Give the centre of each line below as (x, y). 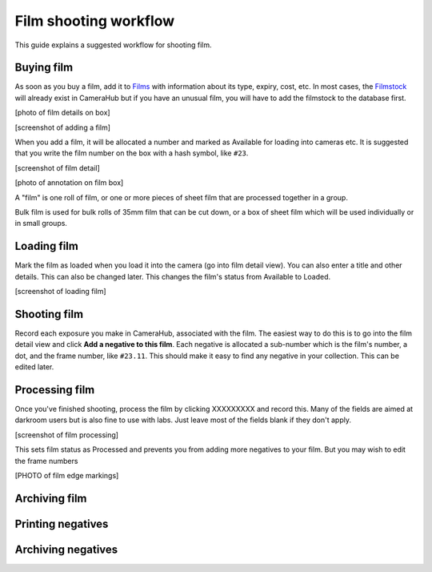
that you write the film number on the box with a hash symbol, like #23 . (132, 153)
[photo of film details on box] (63, 113)
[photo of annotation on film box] (69, 183)
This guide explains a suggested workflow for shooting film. (113, 45)
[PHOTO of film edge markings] (67, 475)
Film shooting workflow (95, 21)
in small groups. (41, 224)
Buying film (44, 68)
